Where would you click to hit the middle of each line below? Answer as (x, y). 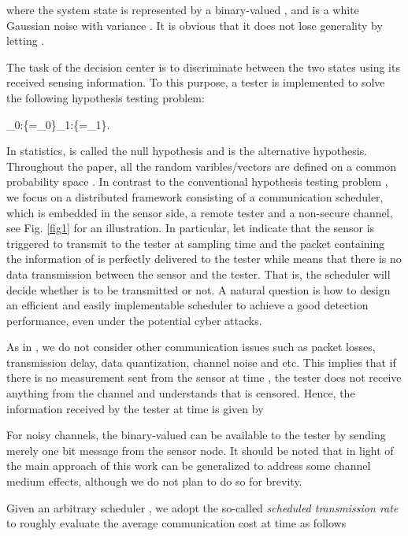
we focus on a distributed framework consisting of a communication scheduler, (195, 196)
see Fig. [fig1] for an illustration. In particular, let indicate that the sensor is (191, 228)
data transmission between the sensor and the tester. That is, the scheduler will (198, 274)
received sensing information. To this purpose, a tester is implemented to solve (196, 82)
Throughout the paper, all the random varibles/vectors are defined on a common (202, 166)
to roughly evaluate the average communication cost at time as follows (176, 523)
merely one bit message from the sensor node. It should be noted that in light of (200, 450)
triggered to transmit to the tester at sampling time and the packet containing (196, 243)
